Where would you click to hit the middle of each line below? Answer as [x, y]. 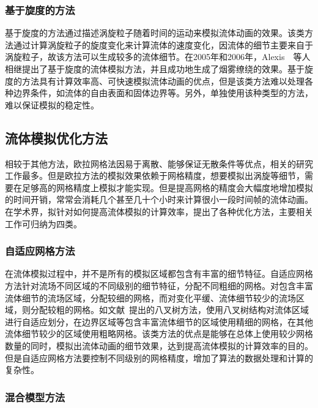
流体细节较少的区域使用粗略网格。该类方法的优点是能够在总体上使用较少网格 [159, 334]
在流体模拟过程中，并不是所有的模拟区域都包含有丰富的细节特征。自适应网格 [159, 274]
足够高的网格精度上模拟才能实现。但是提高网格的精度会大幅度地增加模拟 [167, 187]
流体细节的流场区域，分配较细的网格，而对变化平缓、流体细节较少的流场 [150, 297]
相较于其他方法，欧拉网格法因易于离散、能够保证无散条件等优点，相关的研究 [159, 163]
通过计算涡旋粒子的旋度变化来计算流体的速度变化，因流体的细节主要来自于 [163, 44]
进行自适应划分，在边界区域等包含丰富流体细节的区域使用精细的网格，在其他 [159, 321]
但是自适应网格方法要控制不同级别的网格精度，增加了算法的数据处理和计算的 [159, 357]
